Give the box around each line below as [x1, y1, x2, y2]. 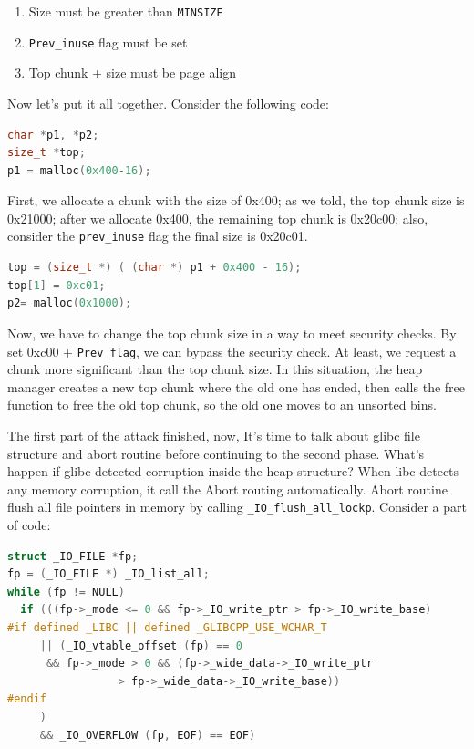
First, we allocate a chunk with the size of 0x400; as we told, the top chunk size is [7, 191, 465, 210]
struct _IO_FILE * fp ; [7, 549, 139, 563]
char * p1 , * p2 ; [7, 128, 99, 141]
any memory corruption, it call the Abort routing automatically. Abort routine [7, 479, 448, 498]
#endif [7, 692, 46, 706]
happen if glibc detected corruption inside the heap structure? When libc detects [7, 462, 459, 481]
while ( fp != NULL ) [7, 585, 125, 598]
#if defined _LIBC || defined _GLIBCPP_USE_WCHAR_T [7, 620, 327, 634]
